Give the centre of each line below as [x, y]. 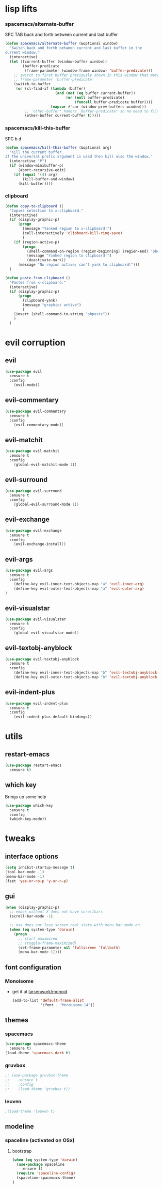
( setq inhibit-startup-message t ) [40, 868]
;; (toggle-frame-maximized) [47, 943]
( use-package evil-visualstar [36, 619]
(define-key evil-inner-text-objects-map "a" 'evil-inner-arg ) [79, 584]
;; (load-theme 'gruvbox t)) [38, 1089]
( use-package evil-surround [33, 491]
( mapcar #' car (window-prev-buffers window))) [98, 107]
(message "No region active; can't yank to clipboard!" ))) [79, 265]
